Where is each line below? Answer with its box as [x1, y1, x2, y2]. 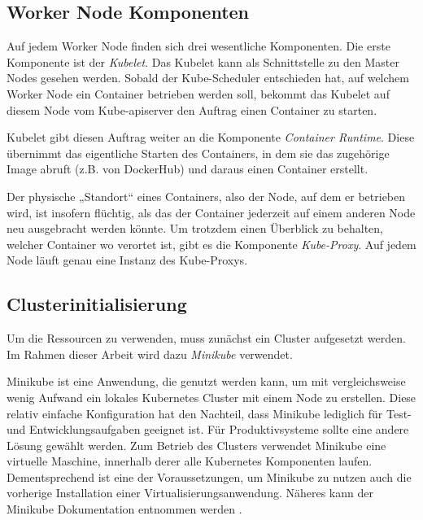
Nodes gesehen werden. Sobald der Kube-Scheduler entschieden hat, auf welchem [7, 69, 409, 86]
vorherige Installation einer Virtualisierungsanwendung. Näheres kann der [7, 484, 373, 501]
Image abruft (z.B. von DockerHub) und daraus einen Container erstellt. [7, 160, 368, 177]
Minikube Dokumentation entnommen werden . [7, 500, 242, 518]
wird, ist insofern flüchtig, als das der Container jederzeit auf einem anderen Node [7, 203, 416, 221]
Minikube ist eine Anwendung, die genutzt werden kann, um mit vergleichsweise [7, 373, 406, 390]
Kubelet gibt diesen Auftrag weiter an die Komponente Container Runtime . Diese [7, 129, 415, 146]
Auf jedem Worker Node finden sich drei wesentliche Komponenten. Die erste [7, 37, 390, 55]
